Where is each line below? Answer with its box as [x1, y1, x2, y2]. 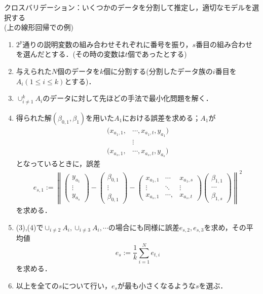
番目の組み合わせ [196, 39, 253, 49]
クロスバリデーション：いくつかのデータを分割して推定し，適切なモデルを [4, 2, 252, 12]
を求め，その [204, 222, 246, 233]
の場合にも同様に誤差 [108, 222, 179, 233]
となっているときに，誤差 [16, 158, 100, 169]
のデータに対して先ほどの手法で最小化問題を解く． [43, 93, 213, 103]
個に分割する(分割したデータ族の [103, 65, 213, 76]
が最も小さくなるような [117, 280, 196, 290]
